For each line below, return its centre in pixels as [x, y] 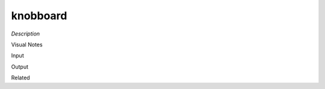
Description [26, 34]
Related [20, 78]
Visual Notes [27, 44]
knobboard [39, 16]
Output [20, 67]
